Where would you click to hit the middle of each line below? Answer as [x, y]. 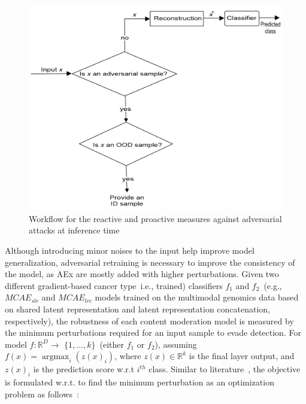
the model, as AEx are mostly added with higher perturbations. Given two [142, 274]
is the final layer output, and [242, 356]
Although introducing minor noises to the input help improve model [130, 250]
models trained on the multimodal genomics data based [197, 297]
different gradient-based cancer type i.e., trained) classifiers [114, 285]
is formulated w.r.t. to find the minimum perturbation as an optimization [140, 382]
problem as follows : [42, 394]
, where [128, 356]
